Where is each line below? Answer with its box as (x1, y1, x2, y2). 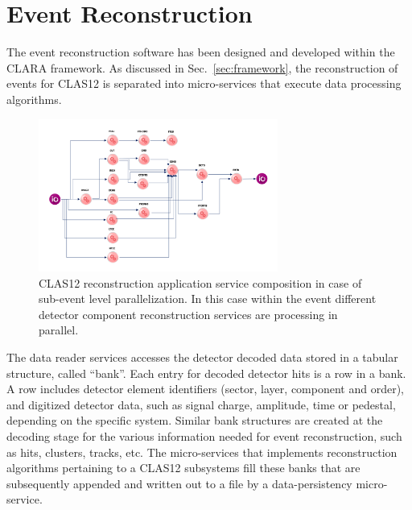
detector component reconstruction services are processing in (39, 305, 338, 322)
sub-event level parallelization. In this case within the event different (39, 290, 377, 307)
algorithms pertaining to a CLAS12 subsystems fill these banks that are (6, 459, 360, 476)
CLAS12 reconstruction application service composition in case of (39, 274, 362, 291)
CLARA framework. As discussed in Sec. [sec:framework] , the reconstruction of (6, 59, 398, 76)
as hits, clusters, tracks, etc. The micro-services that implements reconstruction (6, 443, 398, 460)
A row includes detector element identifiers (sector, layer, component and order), (6, 380, 404, 397)
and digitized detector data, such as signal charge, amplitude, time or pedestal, (6, 396, 396, 413)
